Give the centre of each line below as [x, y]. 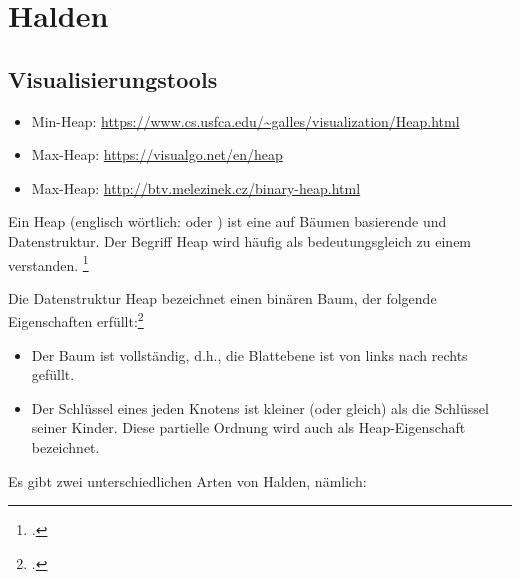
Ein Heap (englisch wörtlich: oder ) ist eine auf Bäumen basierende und [227, 221]
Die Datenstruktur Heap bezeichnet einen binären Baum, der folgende [222, 297]
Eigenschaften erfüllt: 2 [76, 320]
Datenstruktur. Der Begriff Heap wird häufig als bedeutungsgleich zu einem [240, 240]
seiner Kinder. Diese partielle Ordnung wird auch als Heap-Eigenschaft [248, 427]
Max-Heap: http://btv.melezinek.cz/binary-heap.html [196, 187]
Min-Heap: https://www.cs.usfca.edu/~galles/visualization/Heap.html [245, 120]
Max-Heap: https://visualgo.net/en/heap [157, 154]
